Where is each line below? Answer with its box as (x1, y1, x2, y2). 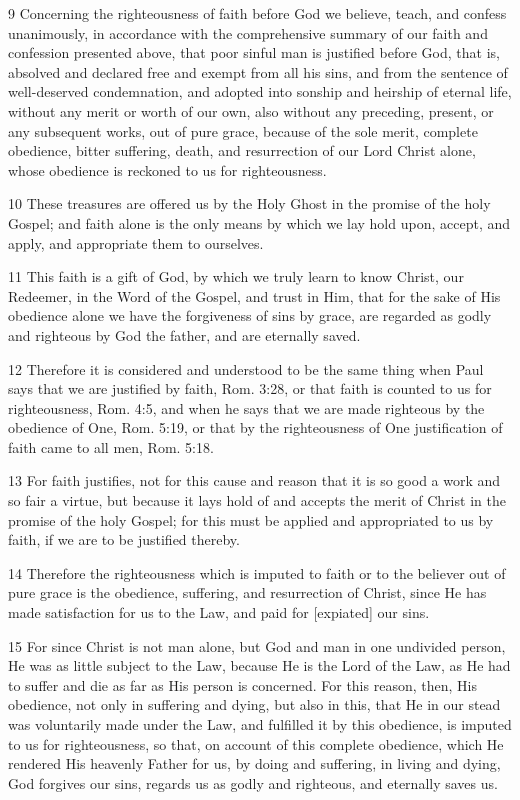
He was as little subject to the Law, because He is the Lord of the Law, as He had (8, 655, 511, 676)
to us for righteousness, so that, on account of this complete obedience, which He (8, 733, 504, 754)
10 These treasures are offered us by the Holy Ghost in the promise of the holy (8, 193, 491, 214)
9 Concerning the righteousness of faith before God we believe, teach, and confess (8, 3, 507, 23)
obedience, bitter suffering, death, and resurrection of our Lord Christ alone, (8, 140, 476, 161)
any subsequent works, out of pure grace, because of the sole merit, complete (8, 120, 478, 141)
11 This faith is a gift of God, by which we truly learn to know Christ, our (8, 266, 464, 287)
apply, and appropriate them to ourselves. (8, 232, 264, 253)
